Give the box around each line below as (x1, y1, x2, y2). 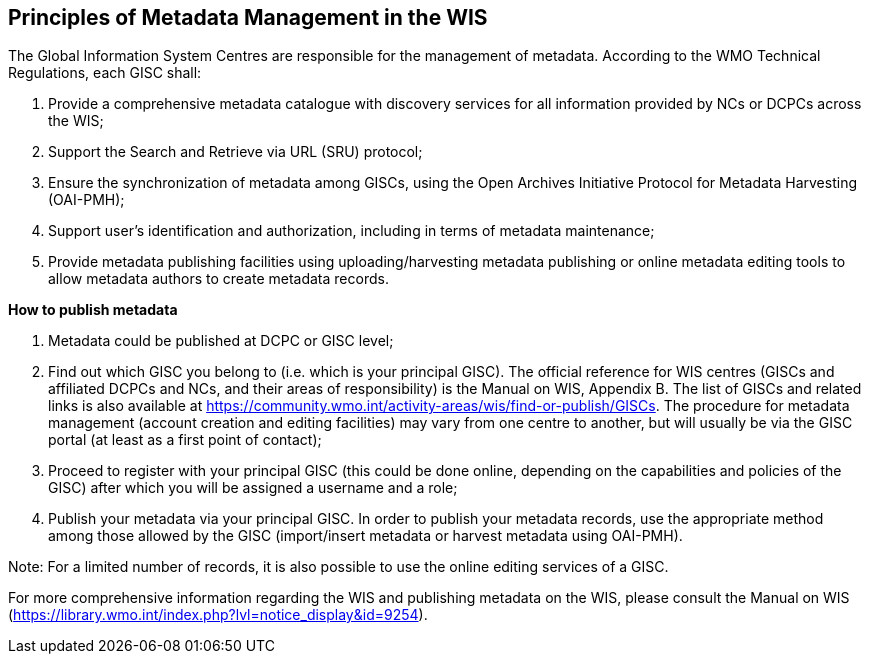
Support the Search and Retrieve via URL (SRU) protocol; (48, 143, 423, 161)
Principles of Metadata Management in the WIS (8, 5, 488, 30)
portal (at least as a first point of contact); (48, 431, 322, 449)
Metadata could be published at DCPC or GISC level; (48, 332, 394, 350)
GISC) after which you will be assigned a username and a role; (48, 479, 458, 497)
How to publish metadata (8, 301, 178, 319)
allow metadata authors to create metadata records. (48, 270, 389, 288)
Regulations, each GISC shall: (8, 64, 202, 82)
